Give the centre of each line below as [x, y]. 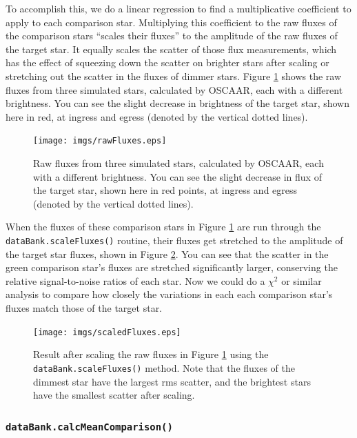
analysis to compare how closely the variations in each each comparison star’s [169, 294]
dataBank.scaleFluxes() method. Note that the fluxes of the [164, 367]
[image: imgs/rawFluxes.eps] [100, 141]
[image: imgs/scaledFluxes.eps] [107, 332]
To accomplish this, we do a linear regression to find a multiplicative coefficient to [178, 8]
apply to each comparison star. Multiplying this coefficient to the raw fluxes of [171, 22]
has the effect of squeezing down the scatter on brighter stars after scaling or [167, 62]
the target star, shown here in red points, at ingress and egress [165, 190]
